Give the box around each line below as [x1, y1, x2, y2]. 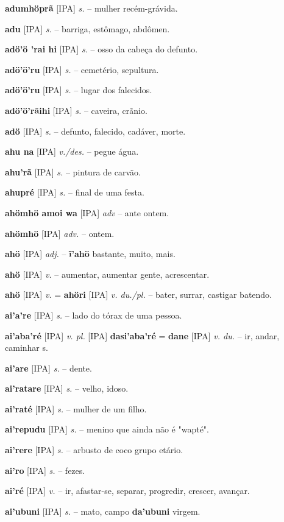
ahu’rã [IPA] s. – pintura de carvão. [5, 165, 141, 178]
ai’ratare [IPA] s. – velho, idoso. [5, 382, 129, 395]
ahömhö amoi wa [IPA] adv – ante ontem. [5, 206, 169, 219]
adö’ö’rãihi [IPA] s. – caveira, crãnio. [5, 104, 147, 116]
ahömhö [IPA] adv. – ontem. [5, 227, 115, 239]
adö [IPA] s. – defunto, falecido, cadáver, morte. [5, 124, 186, 137]
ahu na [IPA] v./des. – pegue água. [5, 145, 139, 158]
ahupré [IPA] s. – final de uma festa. [5, 186, 144, 199]
